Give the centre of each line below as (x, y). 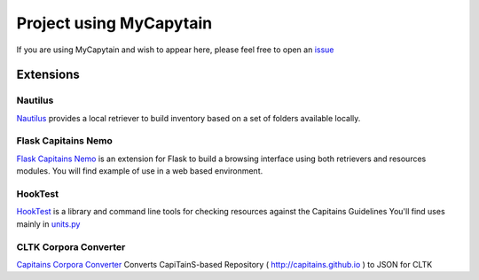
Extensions (48, 75)
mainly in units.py (48, 224)
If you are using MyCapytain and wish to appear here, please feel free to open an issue (175, 50)
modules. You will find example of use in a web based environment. (140, 171)
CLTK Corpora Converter (71, 246)
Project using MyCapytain (114, 23)
